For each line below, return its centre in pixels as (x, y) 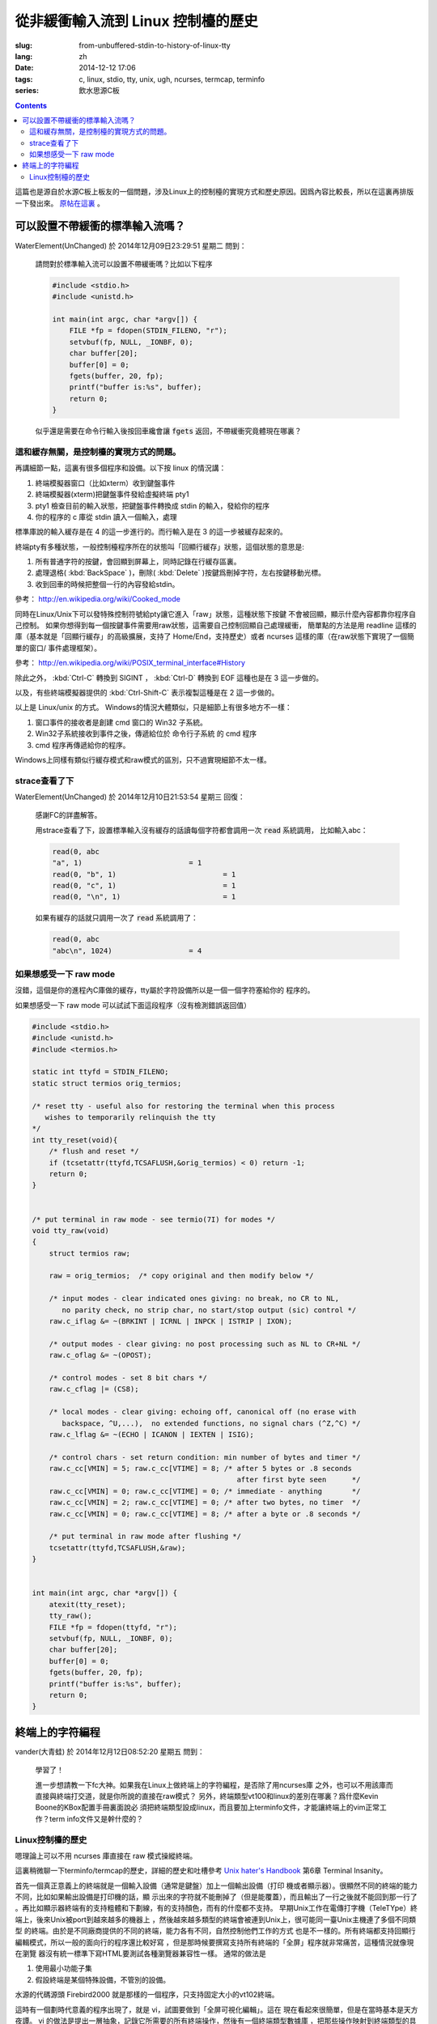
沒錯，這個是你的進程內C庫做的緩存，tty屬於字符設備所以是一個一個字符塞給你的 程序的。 (165, 990)
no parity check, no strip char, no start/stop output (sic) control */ (209, 1310)
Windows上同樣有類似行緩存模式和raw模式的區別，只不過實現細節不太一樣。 (143, 759)
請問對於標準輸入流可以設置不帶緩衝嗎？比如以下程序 (124, 264)
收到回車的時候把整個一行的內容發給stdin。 (107, 584)
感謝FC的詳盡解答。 (68, 815)
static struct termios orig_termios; (107, 1083)
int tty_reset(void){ (75, 1140)
